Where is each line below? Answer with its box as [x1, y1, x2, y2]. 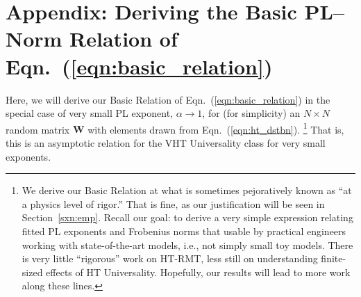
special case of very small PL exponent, [6, 106, 173, 120]
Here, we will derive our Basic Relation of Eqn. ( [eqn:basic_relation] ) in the [6, 92, 330, 106]
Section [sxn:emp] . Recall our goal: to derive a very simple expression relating [22, 210, 353, 225]
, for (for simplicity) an [202, 106, 301, 120]
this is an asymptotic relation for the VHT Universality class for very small [6, 135, 326, 150]
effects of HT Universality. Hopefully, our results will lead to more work [46, 264, 351, 279]
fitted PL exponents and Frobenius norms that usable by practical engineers [22, 223, 346, 238]
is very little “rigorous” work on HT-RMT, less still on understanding [22, 251, 318, 266]
